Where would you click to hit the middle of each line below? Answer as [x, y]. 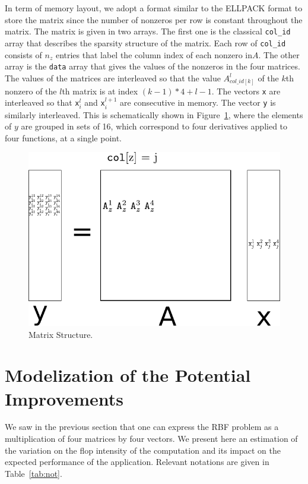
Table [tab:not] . [34, 473]
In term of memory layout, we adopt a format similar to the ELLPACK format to [154, 8]
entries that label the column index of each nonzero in [154, 54]
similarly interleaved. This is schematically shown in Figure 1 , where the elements [154, 114]
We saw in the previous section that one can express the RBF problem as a [142, 427]
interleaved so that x [42, 102]
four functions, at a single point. [63, 137]
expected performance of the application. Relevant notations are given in [137, 462]
